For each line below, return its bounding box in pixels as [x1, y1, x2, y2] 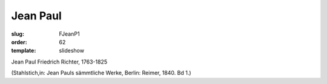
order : [11, 38, 27, 45]
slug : [11, 30, 24, 37]
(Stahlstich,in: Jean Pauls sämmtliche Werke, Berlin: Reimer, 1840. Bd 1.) [11, 69, 191, 77]
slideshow [59, 47, 85, 54]
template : [11, 47, 36, 54]
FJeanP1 [59, 30, 80, 37]
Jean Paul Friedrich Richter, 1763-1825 [11, 58, 108, 65]
